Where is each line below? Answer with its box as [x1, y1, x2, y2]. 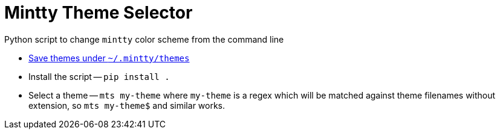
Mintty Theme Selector [4, 2, 193, 23]
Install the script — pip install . [28, 71, 170, 82]
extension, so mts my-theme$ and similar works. [28, 100, 226, 111]
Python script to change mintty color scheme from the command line [4, 34, 284, 44]
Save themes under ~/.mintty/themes [28, 52, 190, 63]
